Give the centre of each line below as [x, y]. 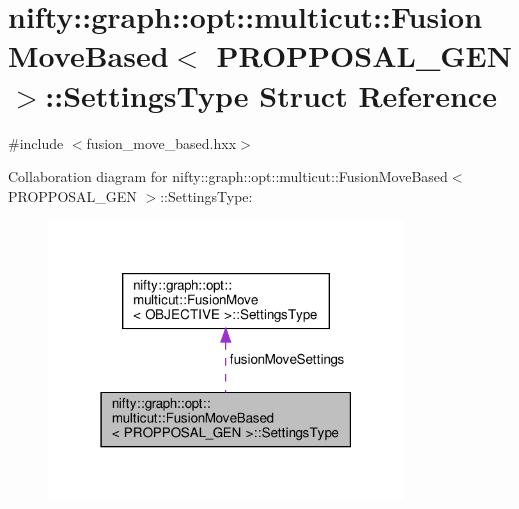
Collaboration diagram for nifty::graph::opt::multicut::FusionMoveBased [228, 176]
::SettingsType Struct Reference [271, 94]
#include [36, 142]
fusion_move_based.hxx [161, 142]
